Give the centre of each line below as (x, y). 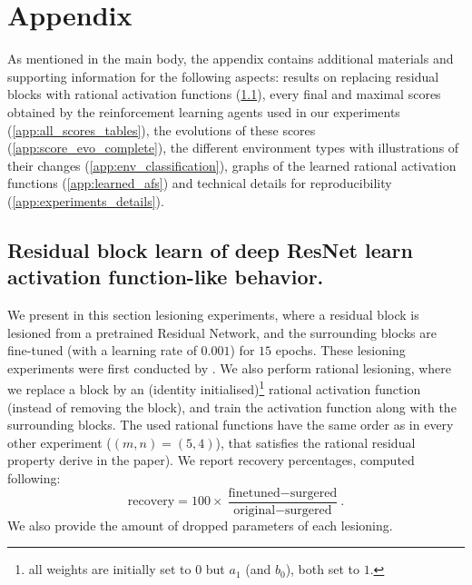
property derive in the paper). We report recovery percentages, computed (211, 460)
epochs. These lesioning (340, 350)
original (255, 510)
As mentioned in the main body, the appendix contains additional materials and (231, 59)
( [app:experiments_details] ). (86, 200)
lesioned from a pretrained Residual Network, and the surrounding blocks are (222, 332)
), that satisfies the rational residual (315, 442)
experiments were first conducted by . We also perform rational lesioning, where (230, 367)
